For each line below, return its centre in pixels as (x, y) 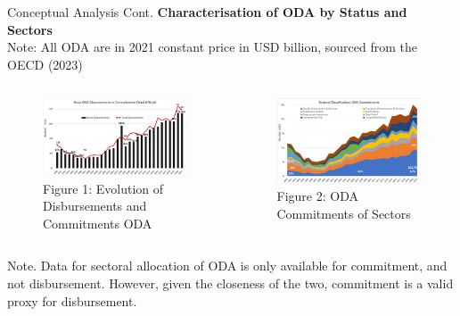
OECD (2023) (45, 64)
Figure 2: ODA (317, 196)
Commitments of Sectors (344, 213)
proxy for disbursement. (72, 300)
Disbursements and (95, 206)
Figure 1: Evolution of (103, 188)
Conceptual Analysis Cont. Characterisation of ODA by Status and (207, 12)
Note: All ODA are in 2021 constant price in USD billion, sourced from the (212, 47)
